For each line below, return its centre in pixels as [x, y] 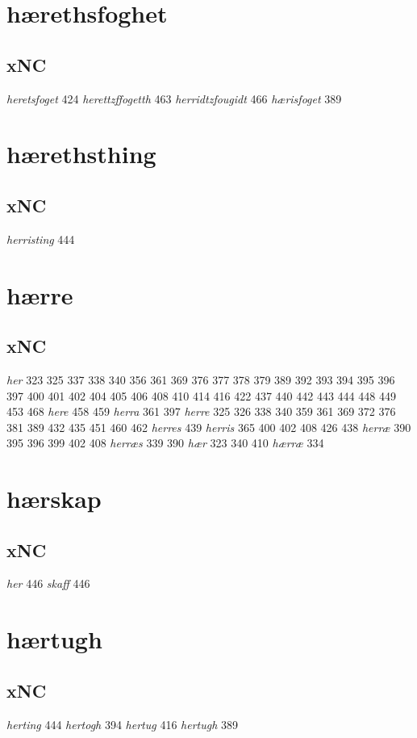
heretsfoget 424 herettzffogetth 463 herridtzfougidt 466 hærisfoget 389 [174, 98]
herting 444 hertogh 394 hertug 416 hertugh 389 [122, 724]
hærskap [54, 499]
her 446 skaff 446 [48, 583]
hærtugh [54, 639]
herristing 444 [41, 239]
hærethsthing [81, 154]
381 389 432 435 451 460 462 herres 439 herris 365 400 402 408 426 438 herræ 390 [209, 427]
